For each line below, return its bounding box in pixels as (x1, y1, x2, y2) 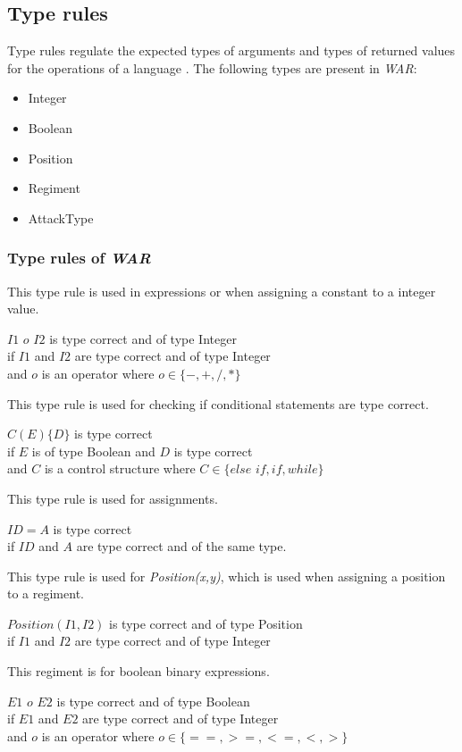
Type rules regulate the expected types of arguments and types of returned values (7, 41, 456, 60)
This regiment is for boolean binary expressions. (7, 662, 270, 681)
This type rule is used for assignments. (7, 489, 218, 507)
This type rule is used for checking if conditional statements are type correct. (7, 394, 429, 413)
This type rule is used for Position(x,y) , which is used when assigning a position (7, 566, 446, 585)
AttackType (28, 208, 94, 227)
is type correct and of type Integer (49, 329, 237, 347)
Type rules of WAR (7, 246, 151, 269)
